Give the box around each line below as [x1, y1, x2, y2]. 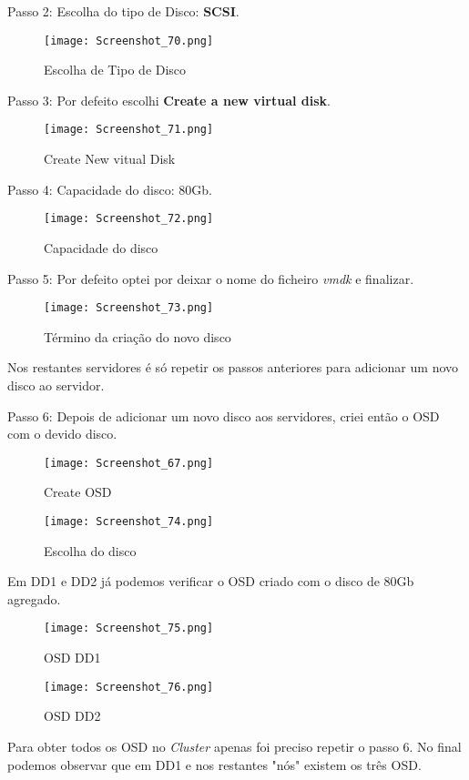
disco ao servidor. [7, 375, 105, 394]
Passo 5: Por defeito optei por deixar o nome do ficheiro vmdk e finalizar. [7, 268, 414, 288]
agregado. [7, 589, 61, 608]
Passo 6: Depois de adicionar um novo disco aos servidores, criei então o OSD [7, 406, 440, 425]
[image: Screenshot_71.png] [44, 123, 214, 137]
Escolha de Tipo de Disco [44, 60, 187, 79]
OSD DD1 [44, 648, 101, 667]
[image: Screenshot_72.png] [44, 212, 214, 226]
